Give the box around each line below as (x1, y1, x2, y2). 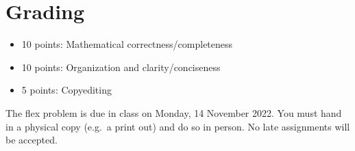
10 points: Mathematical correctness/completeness (21, 37, 233, 51)
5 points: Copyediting (21, 83, 112, 97)
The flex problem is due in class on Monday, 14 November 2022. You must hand (5, 105, 342, 120)
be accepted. (5, 133, 58, 147)
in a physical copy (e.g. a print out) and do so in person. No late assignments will (5, 119, 350, 133)
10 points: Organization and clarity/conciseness (21, 59, 221, 74)
